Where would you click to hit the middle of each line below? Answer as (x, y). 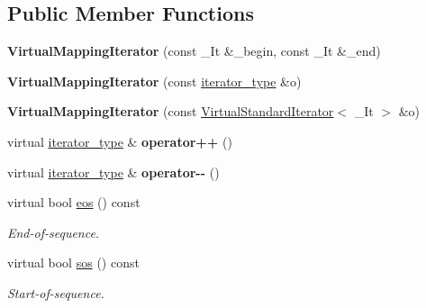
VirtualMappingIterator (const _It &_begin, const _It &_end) (194, 51)
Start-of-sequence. (56, 292)
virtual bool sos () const (73, 263)
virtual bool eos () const (74, 202)
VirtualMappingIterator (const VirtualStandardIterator (171, 111)
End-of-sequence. (54, 232)
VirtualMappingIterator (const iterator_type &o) (154, 81)
